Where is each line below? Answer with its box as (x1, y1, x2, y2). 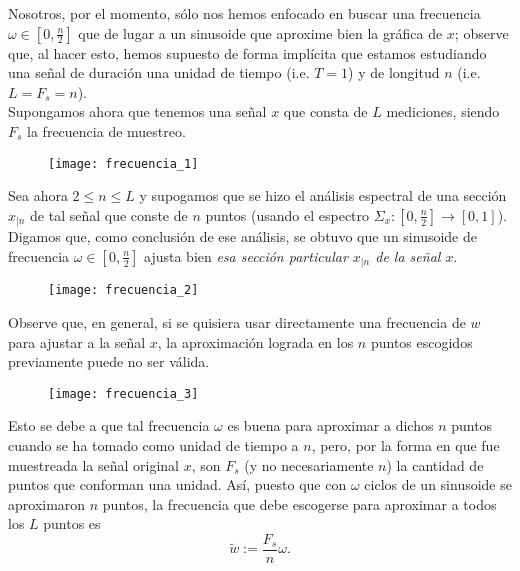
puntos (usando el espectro (205, 204, 370, 225)
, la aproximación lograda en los (157, 331, 354, 352)
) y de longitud (348, 62, 440, 83)
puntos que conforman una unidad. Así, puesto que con (8, 474, 347, 495)
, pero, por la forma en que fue (311, 435, 500, 455)
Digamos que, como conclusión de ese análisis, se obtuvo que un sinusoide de (8, 226, 477, 247)
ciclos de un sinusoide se (364, 474, 512, 495)
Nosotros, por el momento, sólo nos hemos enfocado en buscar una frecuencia (8, 3, 481, 23)
